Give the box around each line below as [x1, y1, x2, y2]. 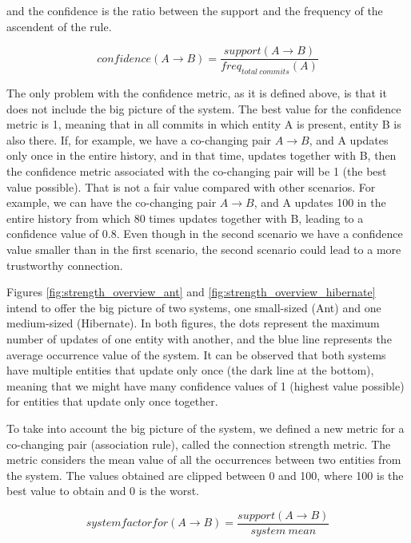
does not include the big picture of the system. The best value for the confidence [6, 100, 401, 117]
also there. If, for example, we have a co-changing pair [6, 131, 272, 148]
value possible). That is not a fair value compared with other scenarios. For [6, 178, 376, 195]
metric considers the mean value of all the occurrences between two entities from [6, 451, 401, 468]
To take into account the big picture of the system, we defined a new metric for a [6, 419, 405, 436]
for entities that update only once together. [6, 393, 218, 410]
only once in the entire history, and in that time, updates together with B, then [6, 147, 397, 164]
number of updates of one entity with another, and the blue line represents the [6, 330, 392, 347]
